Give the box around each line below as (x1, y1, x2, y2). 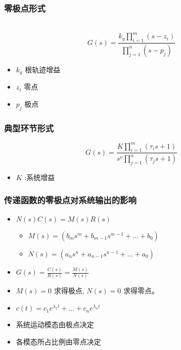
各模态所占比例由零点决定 (16, 336, 101, 346)
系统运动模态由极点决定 (16, 319, 94, 330)
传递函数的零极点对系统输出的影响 (4, 193, 137, 206)
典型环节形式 (4, 121, 54, 134)
